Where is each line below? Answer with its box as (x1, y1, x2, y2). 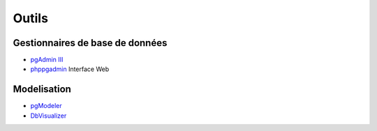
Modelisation (13, 84, 71, 95)
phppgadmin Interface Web (30, 65, 110, 73)
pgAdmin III (30, 56, 64, 64)
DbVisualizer (30, 111, 67, 120)
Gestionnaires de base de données (13, 37, 168, 49)
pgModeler (30, 102, 62, 110)
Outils (13, 10, 49, 26)
